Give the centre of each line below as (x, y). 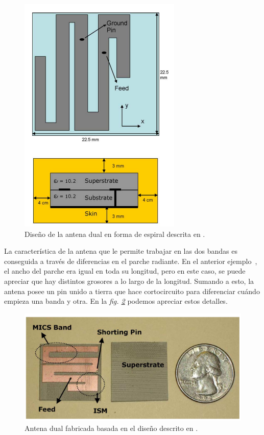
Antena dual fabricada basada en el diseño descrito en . (111, 428)
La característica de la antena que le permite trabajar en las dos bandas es (121, 251)
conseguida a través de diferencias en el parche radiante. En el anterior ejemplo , (131, 261)
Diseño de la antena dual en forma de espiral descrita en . (115, 234)
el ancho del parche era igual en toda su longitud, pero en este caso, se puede (125, 271)
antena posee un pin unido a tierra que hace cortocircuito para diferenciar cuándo (132, 291)
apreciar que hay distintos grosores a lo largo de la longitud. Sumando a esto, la (129, 281)
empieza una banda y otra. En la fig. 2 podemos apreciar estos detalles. (116, 301)
